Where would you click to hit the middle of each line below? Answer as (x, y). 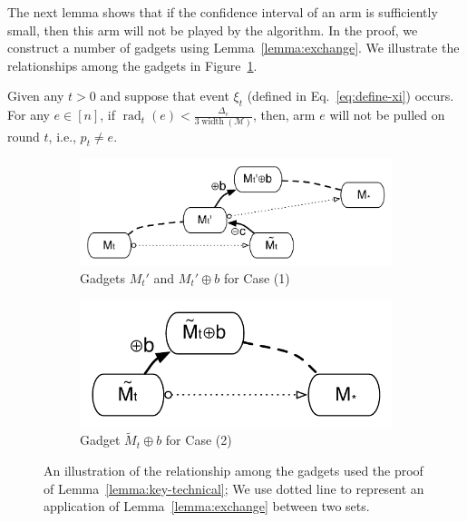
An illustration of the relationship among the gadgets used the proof (233, 470)
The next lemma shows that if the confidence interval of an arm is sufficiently (223, 12)
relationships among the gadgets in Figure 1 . (132, 65)
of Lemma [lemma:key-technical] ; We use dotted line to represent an (234, 488)
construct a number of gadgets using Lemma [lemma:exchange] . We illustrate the (233, 48)
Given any (36, 96)
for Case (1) (257, 277)
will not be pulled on (387, 115)
